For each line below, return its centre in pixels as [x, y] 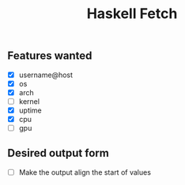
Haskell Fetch [132, 14]
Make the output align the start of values [85, 172]
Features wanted [50, 56]
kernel [29, 101]
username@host [45, 75]
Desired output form [59, 153]
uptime [30, 110]
